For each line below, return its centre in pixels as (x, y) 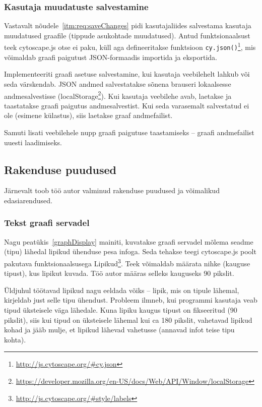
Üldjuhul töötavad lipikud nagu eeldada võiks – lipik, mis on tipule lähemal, (122, 290)
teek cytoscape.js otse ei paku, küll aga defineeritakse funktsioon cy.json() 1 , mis (130, 46)
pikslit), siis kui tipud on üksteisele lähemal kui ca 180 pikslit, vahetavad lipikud (128, 319)
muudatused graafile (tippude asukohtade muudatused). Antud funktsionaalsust (127, 35)
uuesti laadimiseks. (33, 142)
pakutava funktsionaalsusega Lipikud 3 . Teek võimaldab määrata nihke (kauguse (127, 262)
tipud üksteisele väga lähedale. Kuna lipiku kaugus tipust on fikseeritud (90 (121, 309)
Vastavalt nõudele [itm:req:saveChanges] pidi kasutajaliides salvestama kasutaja (128, 25)
